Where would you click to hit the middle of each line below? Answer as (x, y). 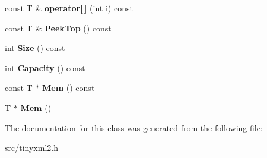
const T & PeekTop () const (58, 28)
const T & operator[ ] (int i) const (69, 8)
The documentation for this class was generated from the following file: (134, 127)
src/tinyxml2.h (31, 148)
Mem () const (69, 88)
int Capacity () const (45, 67)
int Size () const (35, 48)
